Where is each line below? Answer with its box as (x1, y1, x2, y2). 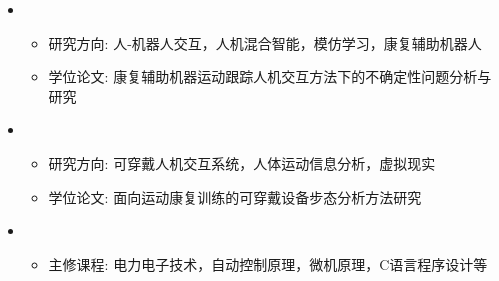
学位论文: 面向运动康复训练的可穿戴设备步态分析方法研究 (48, 186, 422, 207)
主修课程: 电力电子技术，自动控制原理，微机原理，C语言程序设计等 (48, 253, 488, 274)
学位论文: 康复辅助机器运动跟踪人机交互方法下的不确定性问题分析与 (48, 66, 492, 87)
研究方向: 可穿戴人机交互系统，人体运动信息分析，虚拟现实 (48, 152, 436, 173)
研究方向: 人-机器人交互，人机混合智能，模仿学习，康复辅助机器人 (48, 32, 482, 53)
